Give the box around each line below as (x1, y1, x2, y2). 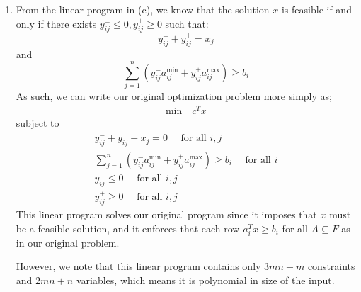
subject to (16, 116, 59, 130)
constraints (307, 259, 355, 274)
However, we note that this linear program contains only (16, 259, 261, 274)
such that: (165, 16, 209, 30)
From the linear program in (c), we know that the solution (16, 2, 270, 16)
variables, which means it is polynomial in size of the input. (76, 272, 335, 287)
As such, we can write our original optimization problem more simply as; (16, 89, 332, 103)
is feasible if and (281, 2, 352, 16)
